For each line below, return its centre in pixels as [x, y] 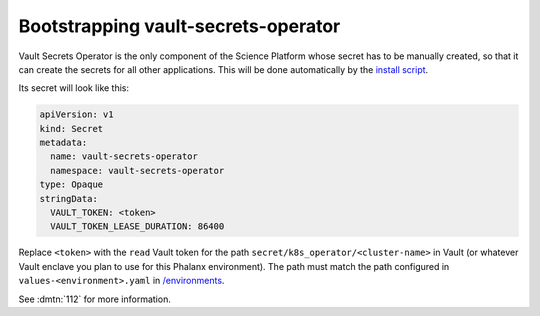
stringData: [69, 198]
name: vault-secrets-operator [124, 156]
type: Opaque [71, 184]
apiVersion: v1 [76, 114]
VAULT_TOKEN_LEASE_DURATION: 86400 [137, 226]
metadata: [63, 143]
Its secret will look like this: [74, 88]
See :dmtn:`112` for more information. [95, 299]
